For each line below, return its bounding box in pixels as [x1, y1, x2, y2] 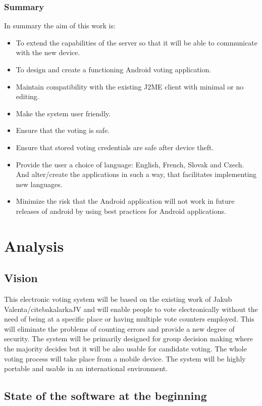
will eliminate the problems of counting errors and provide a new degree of [4, 323, 235, 334]
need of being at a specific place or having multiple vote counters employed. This [4, 313, 254, 324]
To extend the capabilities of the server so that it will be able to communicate [16, 37, 258, 48]
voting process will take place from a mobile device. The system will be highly [4, 353, 246, 364]
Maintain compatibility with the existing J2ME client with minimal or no [16, 81, 244, 92]
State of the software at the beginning [4, 388, 207, 403]
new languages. [16, 178, 63, 189]
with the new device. [16, 47, 80, 58]
